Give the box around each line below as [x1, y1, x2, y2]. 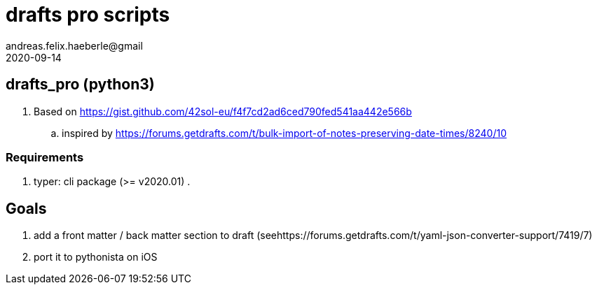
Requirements [6, 150, 84, 164]
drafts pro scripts [6, 3, 170, 27]
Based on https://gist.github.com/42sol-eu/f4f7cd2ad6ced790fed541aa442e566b [34, 105, 412, 117]
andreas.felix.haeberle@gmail [6, 39, 143, 52]
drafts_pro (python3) [6, 75, 155, 94]
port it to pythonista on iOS [34, 251, 158, 263]
